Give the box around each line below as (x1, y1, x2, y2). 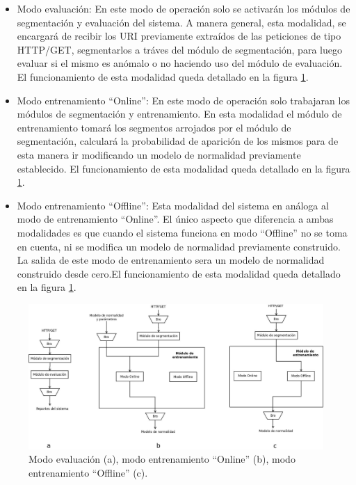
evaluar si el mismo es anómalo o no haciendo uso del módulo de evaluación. (17, 56, 343, 70)
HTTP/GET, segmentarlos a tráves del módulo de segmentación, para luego (17, 42, 342, 56)
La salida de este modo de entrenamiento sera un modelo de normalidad (17, 253, 325, 267)
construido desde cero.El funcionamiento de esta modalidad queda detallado (17, 266, 341, 280)
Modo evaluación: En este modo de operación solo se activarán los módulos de (17, 1, 350, 15)
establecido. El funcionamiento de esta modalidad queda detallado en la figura (17, 161, 350, 175)
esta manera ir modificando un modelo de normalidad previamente (17, 147, 301, 161)
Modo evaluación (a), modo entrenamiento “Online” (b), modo (29, 452, 296, 466)
